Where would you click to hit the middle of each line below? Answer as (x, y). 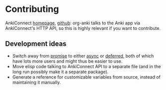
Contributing (32, 9)
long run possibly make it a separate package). (60, 72)
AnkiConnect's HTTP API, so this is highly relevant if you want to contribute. (83, 28)
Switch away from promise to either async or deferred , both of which (83, 56)
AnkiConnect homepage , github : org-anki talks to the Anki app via (73, 23)
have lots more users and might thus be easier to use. (67, 61)
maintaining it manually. (37, 82)
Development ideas (36, 44)
